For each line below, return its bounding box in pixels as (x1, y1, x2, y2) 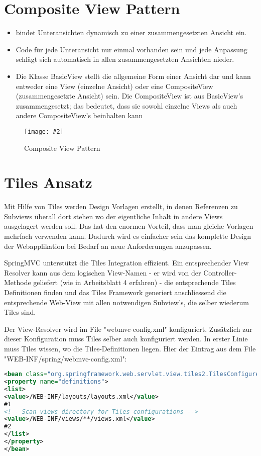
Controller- (203, 267, 237, 278)
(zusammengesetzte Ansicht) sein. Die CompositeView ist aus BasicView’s (16, 90, 243, 101)
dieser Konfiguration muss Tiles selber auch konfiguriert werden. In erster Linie (4, 333, 248, 344)
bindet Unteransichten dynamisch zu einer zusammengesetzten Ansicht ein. (16, 27, 247, 38)
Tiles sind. (4, 307, 36, 317)
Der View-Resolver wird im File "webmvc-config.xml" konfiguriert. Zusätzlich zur (4, 323, 252, 334)
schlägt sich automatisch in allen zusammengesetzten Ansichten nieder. (16, 54, 234, 64)
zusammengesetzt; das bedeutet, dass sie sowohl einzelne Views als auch (16, 100, 237, 111)
